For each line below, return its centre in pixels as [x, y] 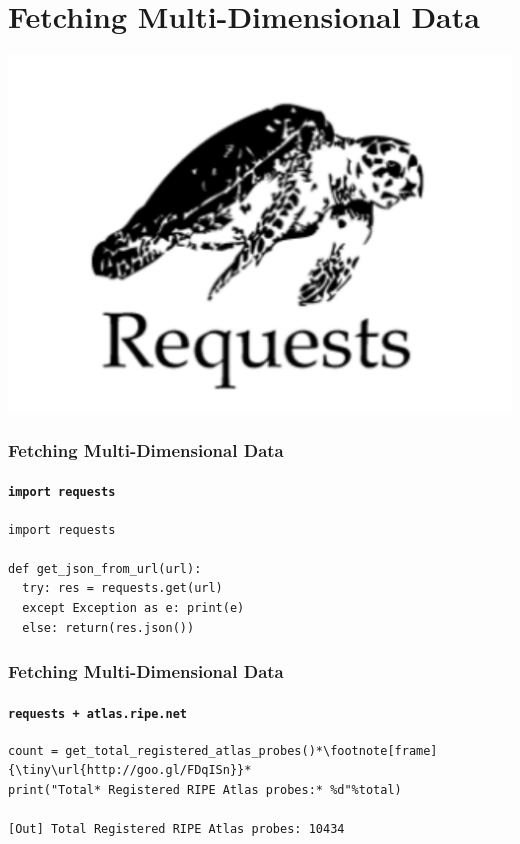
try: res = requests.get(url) [122, 588]
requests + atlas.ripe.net [97, 713]
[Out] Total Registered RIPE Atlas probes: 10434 [176, 829]
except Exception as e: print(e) [133, 607]
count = [33, 750]
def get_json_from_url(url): [105, 568]
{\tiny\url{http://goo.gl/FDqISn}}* [130, 770]
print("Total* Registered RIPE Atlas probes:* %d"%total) [205, 790]
